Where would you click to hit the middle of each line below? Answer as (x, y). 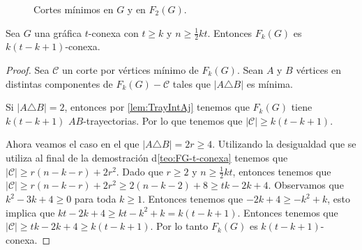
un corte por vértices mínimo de (130, 70)
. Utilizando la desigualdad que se (284, 144)
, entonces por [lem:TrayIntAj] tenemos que (157, 107)
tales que (191, 83)
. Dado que (139, 171)
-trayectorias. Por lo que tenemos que (163, 120)
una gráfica (58, 32)
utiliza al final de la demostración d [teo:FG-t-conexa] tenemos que (147, 157)
